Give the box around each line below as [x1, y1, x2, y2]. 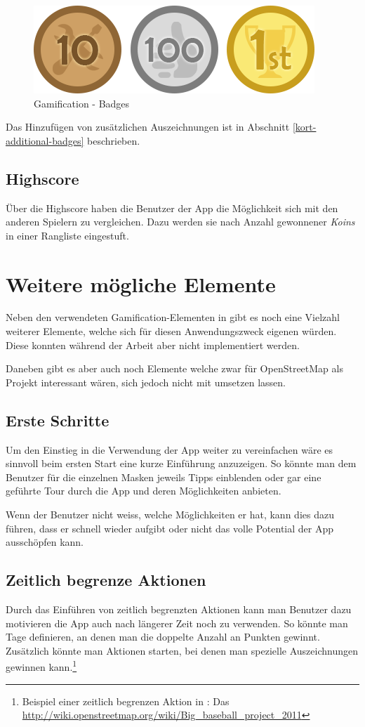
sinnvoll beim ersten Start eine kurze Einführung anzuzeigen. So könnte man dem [6, 456, 357, 471]
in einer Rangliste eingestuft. [6, 228, 129, 242]
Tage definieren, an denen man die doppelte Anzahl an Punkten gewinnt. [6, 629, 320, 644]
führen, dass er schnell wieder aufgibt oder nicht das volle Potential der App [6, 520, 333, 535]
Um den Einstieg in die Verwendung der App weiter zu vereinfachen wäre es [6, 442, 333, 457]
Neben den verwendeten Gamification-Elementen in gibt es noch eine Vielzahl [6, 310, 340, 325]
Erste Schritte [6, 409, 109, 431]
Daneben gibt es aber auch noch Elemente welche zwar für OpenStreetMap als [6, 361, 343, 376]
